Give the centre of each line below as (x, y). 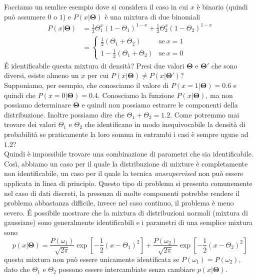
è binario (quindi (222, 6)
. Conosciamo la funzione (136, 95)
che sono (224, 65)
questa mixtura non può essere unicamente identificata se (92, 259)
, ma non (219, 95)
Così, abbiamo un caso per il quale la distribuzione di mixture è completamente (126, 163)
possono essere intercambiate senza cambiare (127, 269)
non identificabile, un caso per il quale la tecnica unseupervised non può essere (124, 173)
